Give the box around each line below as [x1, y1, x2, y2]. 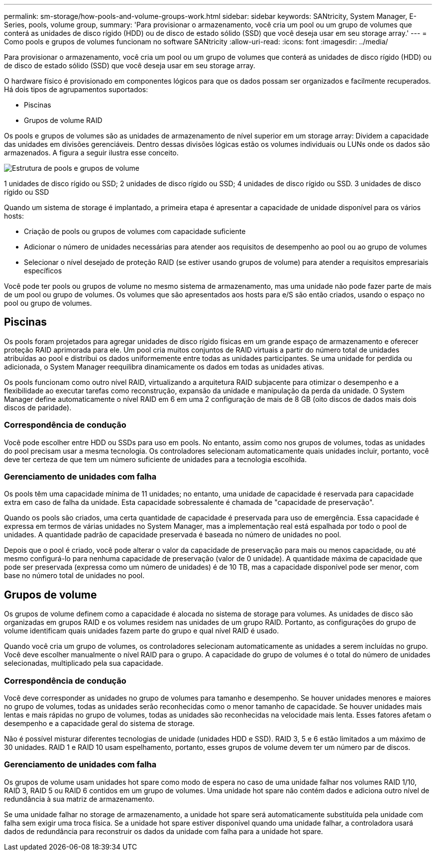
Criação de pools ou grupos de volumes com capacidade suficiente [24, 227, 246, 236]
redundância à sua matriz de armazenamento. [4, 794, 155, 803]
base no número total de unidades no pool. [4, 571, 145, 580]
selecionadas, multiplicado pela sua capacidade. [4, 659, 163, 668]
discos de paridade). [4, 403, 72, 412]
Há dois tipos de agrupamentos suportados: [4, 85, 148, 94]
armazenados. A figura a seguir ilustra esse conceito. [4, 148, 179, 157]
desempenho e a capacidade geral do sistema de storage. [4, 719, 195, 728]
